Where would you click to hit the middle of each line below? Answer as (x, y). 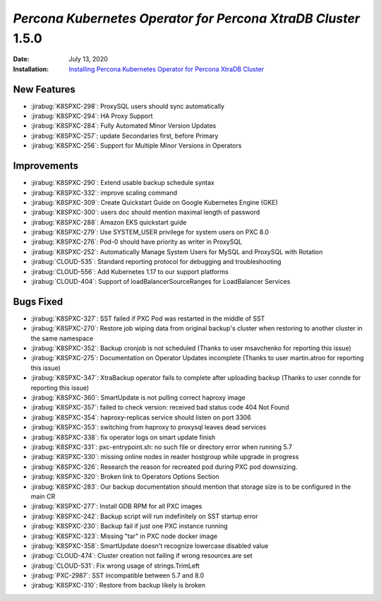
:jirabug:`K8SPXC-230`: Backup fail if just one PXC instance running (129, 526)
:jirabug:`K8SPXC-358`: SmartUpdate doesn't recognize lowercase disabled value (150, 546)
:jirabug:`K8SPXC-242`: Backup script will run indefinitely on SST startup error (144, 516)
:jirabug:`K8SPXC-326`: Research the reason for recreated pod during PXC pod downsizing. (164, 467)
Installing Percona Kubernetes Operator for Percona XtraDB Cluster (167, 69)
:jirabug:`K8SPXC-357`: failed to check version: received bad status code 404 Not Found (160, 407)
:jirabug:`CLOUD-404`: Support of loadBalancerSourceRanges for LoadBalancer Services (161, 282)
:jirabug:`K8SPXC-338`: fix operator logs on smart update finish (123, 437)
